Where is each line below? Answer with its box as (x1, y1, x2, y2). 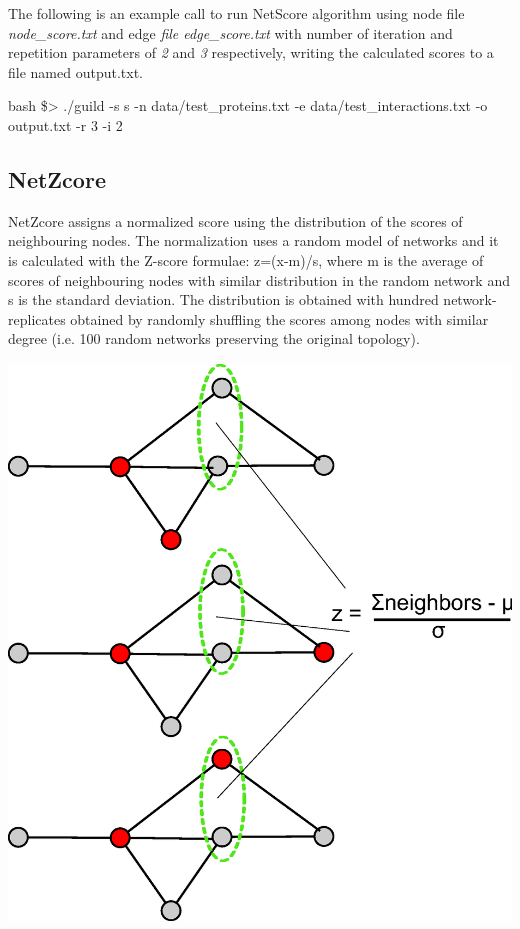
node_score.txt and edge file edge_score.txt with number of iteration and (8, 22, 453, 43)
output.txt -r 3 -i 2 (8, 114, 123, 135)
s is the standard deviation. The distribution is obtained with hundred (8, 289, 439, 310)
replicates (8, 308, 66, 329)
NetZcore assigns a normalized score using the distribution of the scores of (8, 210, 463, 231)
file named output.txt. (8, 61, 143, 82)
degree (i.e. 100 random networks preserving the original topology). (8, 328, 420, 349)
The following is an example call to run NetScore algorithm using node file (8, 3, 465, 23)
